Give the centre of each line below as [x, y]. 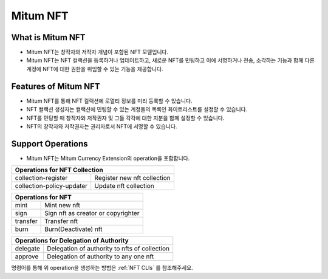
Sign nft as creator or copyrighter [92, 213]
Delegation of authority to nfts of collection [108, 249]
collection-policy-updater [51, 186]
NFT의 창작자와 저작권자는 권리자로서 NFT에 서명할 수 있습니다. [102, 126]
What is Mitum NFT [48, 37]
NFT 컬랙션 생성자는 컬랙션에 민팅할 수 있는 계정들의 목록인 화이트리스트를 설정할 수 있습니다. [137, 109]
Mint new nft [62, 205]
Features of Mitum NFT [56, 86]
